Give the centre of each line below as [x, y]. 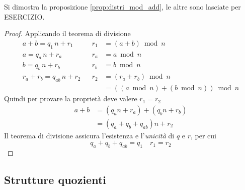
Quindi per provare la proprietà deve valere [71, 99]
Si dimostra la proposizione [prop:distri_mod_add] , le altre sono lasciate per [122, 7]
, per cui [204, 135]
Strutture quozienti [55, 180]
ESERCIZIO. [24, 16]
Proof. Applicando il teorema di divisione [67, 33]
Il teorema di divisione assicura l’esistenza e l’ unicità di [89, 135]
